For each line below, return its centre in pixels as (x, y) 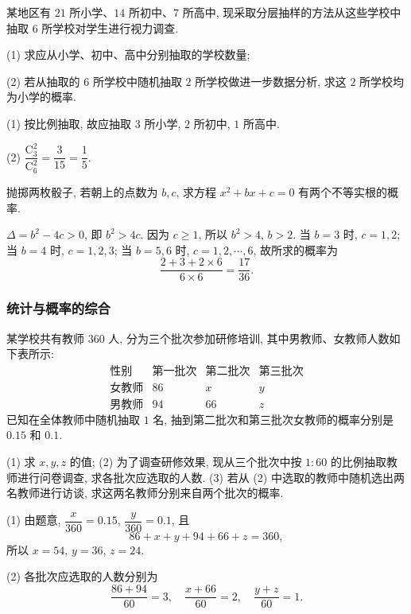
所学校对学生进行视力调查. (110, 27)
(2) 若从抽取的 (43, 81)
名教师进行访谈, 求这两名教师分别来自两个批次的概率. (145, 493)
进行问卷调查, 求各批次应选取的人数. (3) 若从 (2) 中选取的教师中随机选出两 (211, 477)
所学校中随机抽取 (137, 81)
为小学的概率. (41, 97)
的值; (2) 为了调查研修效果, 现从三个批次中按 (186, 462)
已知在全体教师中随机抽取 (73, 419)
